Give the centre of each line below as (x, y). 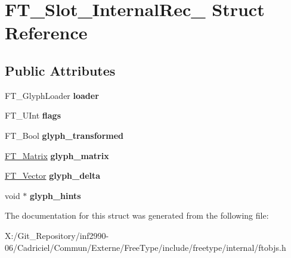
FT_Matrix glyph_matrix (57, 155)
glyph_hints (55, 195)
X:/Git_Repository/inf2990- (57, 235)
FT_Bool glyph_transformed (64, 135)
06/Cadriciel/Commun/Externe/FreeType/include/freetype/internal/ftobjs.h (145, 247)
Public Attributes (60, 70)
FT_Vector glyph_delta (53, 175)
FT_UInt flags (33, 115)
